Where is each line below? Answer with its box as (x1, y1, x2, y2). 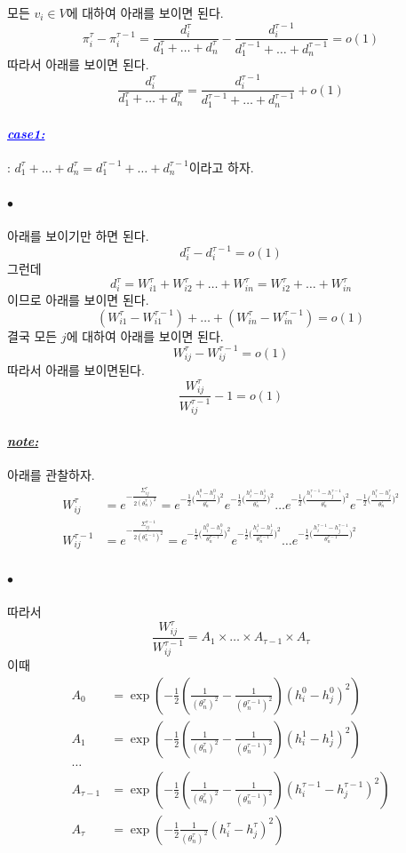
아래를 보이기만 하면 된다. (7, 227, 149, 245)
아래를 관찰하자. (7, 466, 95, 484)
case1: (7, 124, 45, 142)
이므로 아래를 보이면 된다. (7, 291, 149, 309)
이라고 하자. (188, 157, 254, 176)
